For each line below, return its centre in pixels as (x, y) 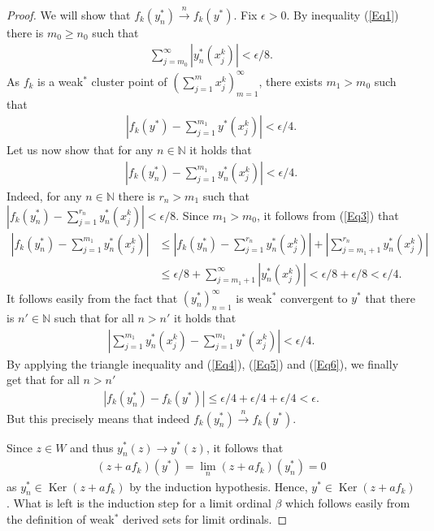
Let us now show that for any (80, 150)
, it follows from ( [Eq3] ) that (328, 215)
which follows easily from (348, 503)
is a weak (61, 81)
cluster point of (129, 81)
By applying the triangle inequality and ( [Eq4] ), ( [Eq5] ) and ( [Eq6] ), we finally (203, 363)
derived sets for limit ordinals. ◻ (205, 519)
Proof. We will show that (69, 14)
